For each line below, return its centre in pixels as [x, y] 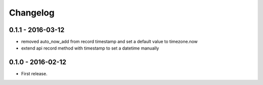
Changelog [32, 13]
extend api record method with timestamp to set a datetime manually [90, 48]
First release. [34, 74]
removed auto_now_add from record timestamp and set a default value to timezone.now [110, 42]
